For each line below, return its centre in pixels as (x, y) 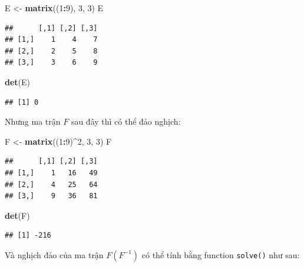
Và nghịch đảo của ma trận (54, 254)
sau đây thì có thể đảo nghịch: (126, 121)
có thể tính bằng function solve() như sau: (221, 254)
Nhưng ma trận (33, 121)
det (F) (17, 215)
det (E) (18, 81)
